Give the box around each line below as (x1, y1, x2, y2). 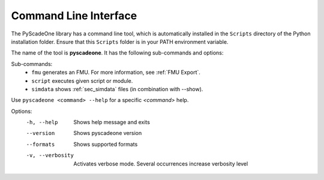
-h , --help (26, 119, 58, 126)
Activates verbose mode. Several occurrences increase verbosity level (73, 160, 248, 167)
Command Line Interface (11, 9, 137, 22)
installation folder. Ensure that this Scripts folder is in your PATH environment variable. (11, 38, 229, 45)
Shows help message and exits (73, 119, 150, 126)
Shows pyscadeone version (73, 130, 142, 137)
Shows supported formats (73, 140, 138, 148)
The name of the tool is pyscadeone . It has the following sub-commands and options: (11, 49, 224, 56)
